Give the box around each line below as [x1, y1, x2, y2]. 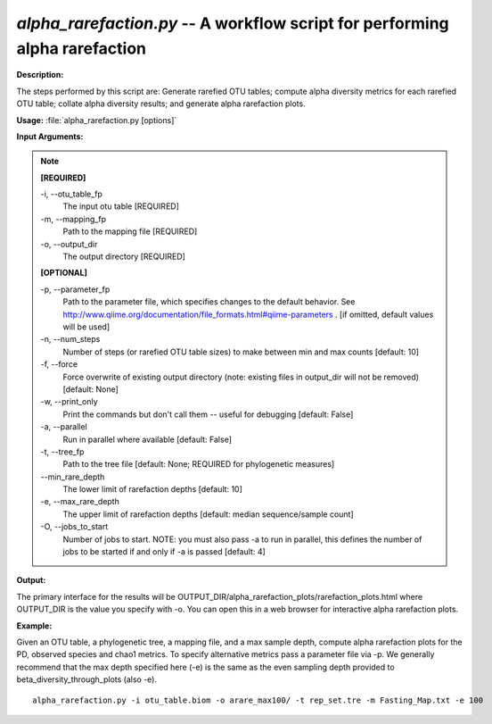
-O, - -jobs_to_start [40, 521, 109, 532]
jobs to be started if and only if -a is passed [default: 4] [62, 546, 266, 557]
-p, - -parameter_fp [40, 284, 111, 295]
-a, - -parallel [40, 421, 88, 432]
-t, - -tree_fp [40, 446, 85, 457]
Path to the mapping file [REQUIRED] [62, 226, 198, 237]
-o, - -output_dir [40, 238, 98, 249]
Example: [16, 620, 53, 631]
